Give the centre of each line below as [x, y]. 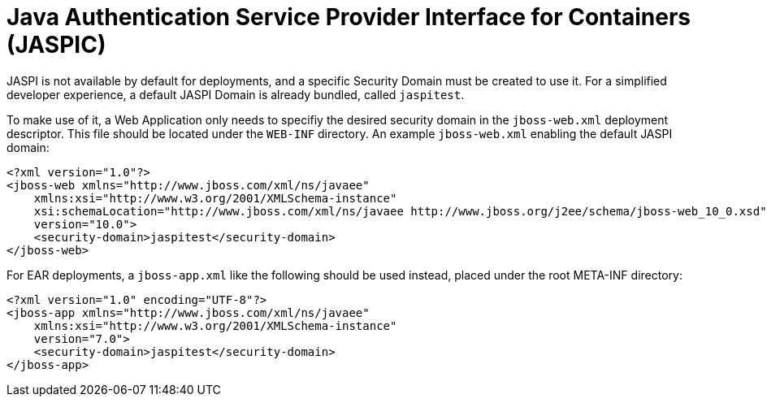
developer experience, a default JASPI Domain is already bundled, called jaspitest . [236, 94]
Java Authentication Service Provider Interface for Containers [349, 17]
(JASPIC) [56, 45]
